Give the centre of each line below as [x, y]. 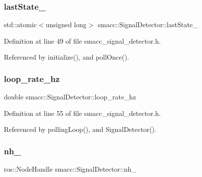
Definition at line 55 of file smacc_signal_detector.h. [82, 113]
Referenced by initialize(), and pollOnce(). [67, 57]
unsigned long [66, 24]
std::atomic [20, 24]
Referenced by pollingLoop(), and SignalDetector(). [80, 129]
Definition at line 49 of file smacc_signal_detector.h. [82, 40]
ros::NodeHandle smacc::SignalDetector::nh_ [70, 169]
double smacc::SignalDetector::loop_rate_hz [70, 97]
